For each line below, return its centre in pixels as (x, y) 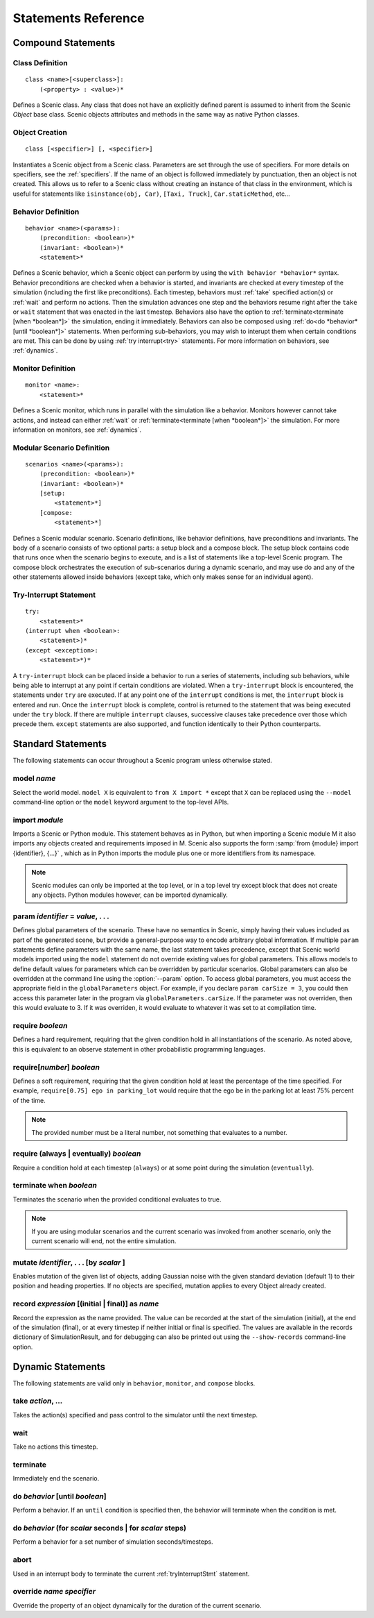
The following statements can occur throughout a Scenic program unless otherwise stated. (143, 761)
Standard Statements (60, 744)
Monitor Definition (44, 369)
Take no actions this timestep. (55, 1447)
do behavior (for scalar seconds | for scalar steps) (100, 1528)
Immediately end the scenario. (56, 1478)
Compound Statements (64, 43)
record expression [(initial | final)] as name (86, 1304)
